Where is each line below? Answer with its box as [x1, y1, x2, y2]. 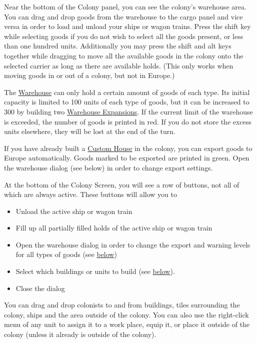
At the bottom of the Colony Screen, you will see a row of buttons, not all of [4, 179, 239, 189]
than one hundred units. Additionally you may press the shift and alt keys [4, 40, 231, 51]
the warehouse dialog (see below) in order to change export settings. [4, 162, 213, 172]
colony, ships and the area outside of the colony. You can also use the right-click [4, 309, 249, 319]
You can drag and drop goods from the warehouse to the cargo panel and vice [4, 11, 243, 21]
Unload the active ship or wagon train [15, 205, 132, 216]
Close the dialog [15, 282, 65, 293]
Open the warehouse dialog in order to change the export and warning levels [15, 239, 250, 249]
